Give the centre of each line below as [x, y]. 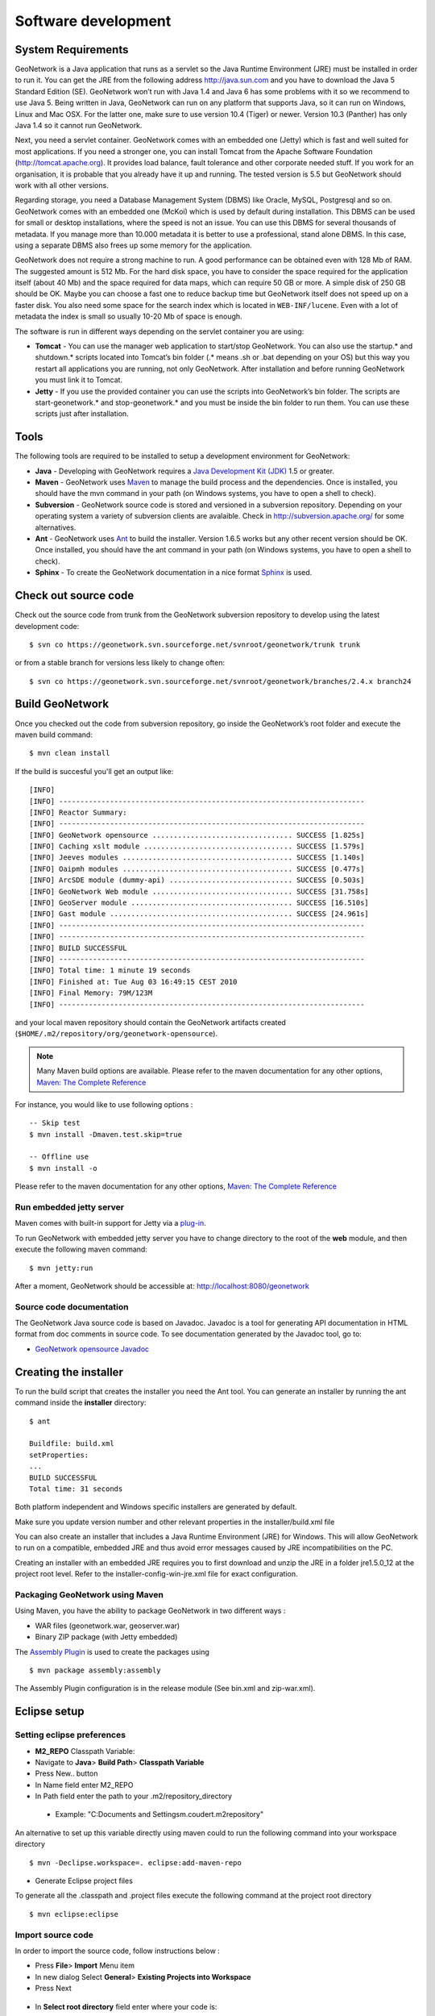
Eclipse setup [50, 1712]
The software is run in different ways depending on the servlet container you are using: [159, 331]
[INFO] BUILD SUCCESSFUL [78, 948]
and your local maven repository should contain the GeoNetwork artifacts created [150, 1022]
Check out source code [75, 596]
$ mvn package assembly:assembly [95, 1670]
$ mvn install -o [63, 1168]
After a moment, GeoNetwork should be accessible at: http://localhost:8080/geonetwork [162, 1285]
